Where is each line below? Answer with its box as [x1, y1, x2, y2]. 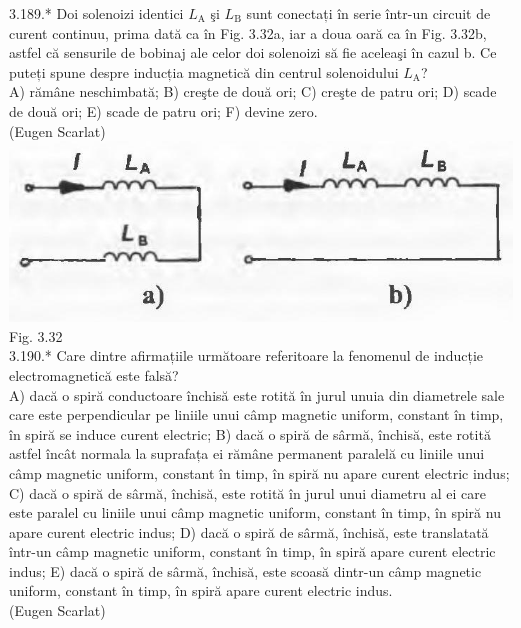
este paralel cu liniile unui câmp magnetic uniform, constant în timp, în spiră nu [9, 502, 501, 523]
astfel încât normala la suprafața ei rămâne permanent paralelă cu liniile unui [9, 443, 485, 464]
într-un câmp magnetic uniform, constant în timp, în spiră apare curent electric [9, 541, 496, 562]
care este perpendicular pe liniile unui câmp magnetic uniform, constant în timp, [9, 404, 504, 425]
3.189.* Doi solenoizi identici [9, 3, 184, 23]
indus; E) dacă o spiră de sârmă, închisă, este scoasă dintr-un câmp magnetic [9, 560, 482, 581]
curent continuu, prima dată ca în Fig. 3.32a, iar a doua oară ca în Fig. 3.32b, [9, 22, 487, 43]
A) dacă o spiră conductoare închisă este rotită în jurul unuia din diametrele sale [9, 384, 505, 405]
